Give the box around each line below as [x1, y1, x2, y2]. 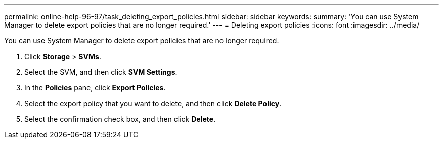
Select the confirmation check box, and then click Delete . [24, 115, 216, 123]
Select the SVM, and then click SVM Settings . [24, 68, 178, 76]
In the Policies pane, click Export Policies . [24, 83, 166, 92]
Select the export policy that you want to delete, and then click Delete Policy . [24, 99, 282, 108]
